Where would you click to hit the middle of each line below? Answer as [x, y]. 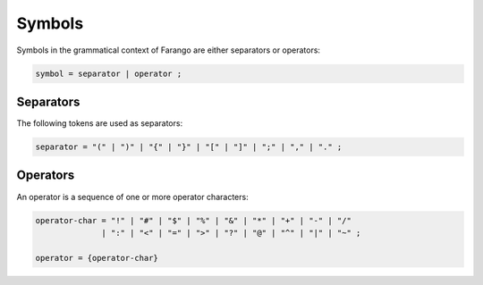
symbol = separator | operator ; [109, 73]
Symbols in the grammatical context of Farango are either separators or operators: [169, 50]
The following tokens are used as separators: [100, 123]
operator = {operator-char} [97, 258]
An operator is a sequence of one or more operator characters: [133, 197]
